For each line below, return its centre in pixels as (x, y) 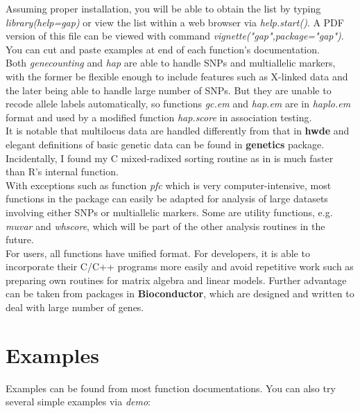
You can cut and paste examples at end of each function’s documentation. (163, 49)
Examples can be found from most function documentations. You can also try (171, 388)
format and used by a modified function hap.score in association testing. (159, 117)
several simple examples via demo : (78, 402)
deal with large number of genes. (75, 307)
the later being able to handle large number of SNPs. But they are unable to (169, 90)
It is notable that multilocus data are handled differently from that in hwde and (178, 131)
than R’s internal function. (62, 172)
